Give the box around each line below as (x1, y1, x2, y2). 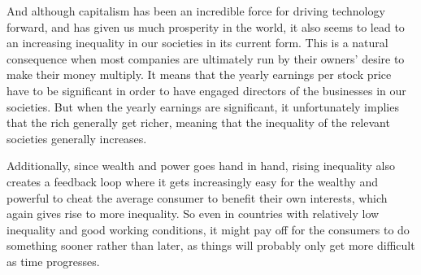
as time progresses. (7, 252, 100, 269)
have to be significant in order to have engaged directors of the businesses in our (7, 81, 406, 98)
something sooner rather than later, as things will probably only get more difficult (7, 237, 415, 254)
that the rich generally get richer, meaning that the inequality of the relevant (7, 114, 390, 131)
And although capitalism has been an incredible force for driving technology (7, 2, 385, 19)
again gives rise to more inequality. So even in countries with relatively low (7, 205, 380, 222)
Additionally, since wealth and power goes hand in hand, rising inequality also (7, 157, 395, 174)
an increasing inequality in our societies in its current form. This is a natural (7, 34, 388, 51)
